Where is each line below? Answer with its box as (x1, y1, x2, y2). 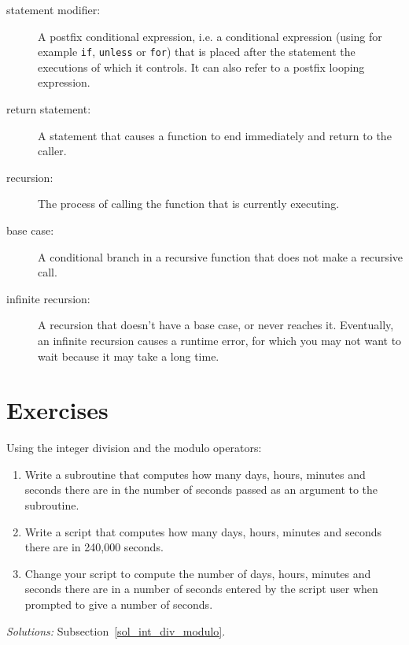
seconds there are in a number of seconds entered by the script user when (24, 580, 378, 597)
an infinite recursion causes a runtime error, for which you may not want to (38, 332, 402, 348)
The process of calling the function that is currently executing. (38, 195, 340, 212)
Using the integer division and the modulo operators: (6, 439, 262, 456)
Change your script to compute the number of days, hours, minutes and (24, 565, 371, 581)
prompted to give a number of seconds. (24, 596, 213, 613)
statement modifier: (6, 2, 101, 17)
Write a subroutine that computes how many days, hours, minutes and (24, 465, 366, 482)
